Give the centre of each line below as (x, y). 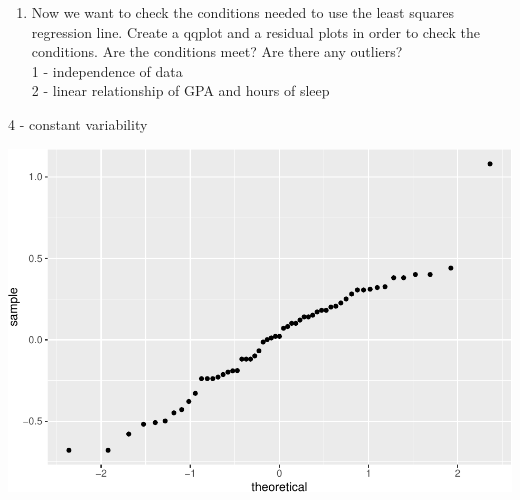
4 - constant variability (78, 123)
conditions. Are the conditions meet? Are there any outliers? (217, 51)
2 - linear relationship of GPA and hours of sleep (180, 90)
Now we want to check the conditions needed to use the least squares (243, 12)
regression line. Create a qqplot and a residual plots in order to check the (255, 31)
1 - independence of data (107, 70)
